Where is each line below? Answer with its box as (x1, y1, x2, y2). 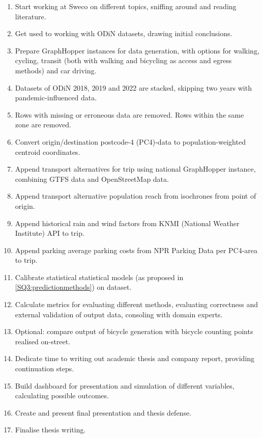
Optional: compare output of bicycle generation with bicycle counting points (15, 326, 253, 337)
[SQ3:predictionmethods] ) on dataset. (15, 282, 132, 292)
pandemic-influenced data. (15, 92, 97, 103)
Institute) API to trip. (15, 228, 84, 238)
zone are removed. (15, 119, 71, 130)
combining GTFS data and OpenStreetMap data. (15, 173, 169, 184)
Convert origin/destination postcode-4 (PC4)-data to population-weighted (15, 136, 246, 147)
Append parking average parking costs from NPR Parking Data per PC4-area (15, 244, 258, 255)
